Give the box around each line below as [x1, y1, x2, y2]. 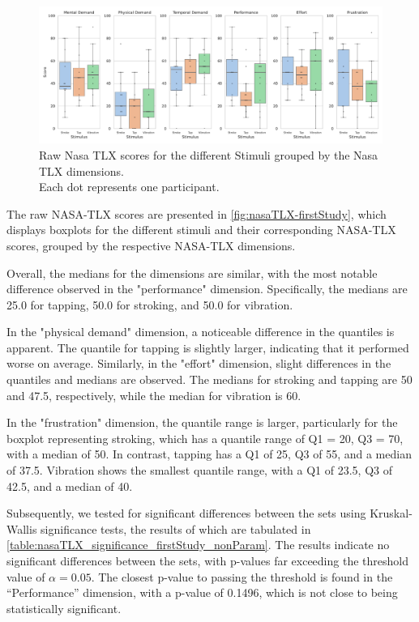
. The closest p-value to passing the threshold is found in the [91, 568, 393, 585]
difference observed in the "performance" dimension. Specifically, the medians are [6, 280, 408, 297]
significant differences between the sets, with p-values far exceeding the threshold [6, 552, 408, 569]
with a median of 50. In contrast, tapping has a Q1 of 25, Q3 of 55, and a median [6, 445, 412, 462]
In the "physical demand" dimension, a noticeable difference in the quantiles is [6, 323, 395, 340]
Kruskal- [370, 505, 413, 522]
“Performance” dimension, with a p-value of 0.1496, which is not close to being [6, 584, 398, 601]
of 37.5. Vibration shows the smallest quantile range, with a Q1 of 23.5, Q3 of [6, 462, 392, 479]
